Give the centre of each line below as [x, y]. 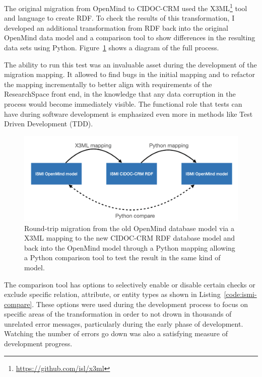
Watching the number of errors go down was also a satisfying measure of [116, 333]
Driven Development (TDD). [49, 124]
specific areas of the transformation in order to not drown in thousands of [118, 314]
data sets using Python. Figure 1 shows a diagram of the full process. [112, 48]
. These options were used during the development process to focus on [140, 304]
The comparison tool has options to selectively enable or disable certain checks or [130, 284]
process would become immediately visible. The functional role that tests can [123, 104]
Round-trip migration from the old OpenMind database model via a [129, 228]
